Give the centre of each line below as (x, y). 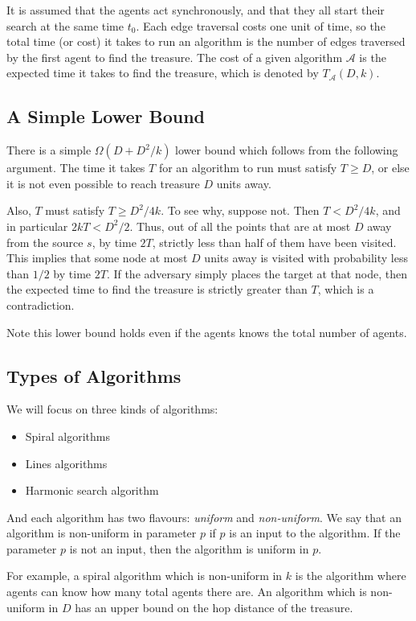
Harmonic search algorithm (92, 490)
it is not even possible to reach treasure (103, 183)
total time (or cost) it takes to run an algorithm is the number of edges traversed (206, 41)
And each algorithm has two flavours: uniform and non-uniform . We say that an (204, 517)
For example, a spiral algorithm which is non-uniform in (145, 576)
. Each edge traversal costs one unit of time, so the (261, 25)
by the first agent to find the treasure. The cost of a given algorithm (175, 57)
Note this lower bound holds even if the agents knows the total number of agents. (207, 332)
